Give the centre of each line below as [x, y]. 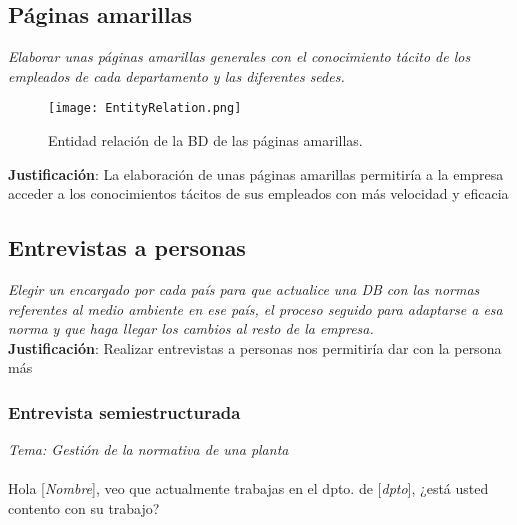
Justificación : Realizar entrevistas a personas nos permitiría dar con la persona [255, 347]
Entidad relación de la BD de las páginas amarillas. [205, 140]
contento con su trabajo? [84, 508]
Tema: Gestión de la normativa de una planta [148, 449]
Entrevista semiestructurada [124, 411]
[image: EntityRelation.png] [145, 108]
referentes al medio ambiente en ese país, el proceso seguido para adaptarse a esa [255, 308]
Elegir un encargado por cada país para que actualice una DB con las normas [244, 289]
